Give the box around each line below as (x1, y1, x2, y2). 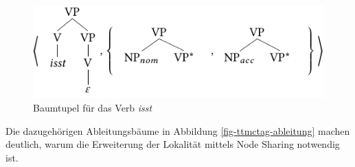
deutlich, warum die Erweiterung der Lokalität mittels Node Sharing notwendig (5, 137, 340, 151)
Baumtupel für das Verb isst (33, 101, 152, 115)
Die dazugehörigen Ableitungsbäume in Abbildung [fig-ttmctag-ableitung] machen (5, 123, 350, 138)
